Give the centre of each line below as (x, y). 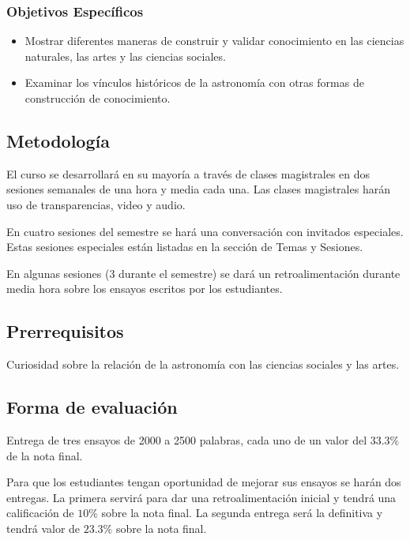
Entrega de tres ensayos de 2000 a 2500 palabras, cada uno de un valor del (187, 439)
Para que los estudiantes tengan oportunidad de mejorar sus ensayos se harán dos (204, 482)
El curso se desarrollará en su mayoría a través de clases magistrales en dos (188, 173)
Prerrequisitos (65, 331)
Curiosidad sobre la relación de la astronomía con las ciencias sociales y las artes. (203, 364)
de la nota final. (45, 455)
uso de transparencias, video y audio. (96, 204)
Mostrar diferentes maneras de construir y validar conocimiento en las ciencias (214, 41)
